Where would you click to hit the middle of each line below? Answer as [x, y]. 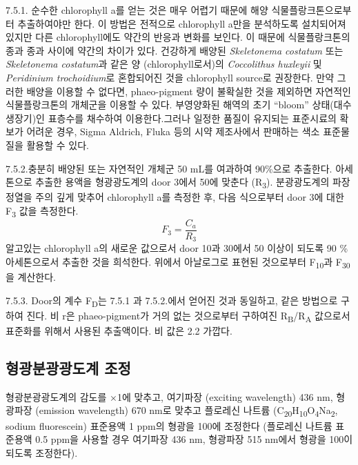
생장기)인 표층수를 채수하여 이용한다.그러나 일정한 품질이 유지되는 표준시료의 [171, 118]
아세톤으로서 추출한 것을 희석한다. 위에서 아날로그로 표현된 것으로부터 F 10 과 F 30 [178, 263]
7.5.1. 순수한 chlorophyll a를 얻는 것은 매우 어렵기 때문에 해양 [137, 10]
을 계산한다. [31, 277]
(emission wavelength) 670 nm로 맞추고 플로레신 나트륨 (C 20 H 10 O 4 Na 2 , [187, 411]
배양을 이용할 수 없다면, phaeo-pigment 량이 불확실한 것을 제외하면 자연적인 [189, 91]
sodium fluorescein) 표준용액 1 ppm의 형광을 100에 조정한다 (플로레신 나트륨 [169, 425]
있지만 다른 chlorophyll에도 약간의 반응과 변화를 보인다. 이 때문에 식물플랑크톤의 [178, 37]
